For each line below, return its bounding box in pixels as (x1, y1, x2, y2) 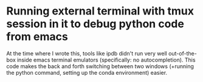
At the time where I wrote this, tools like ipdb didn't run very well (6, 49, 167, 57)
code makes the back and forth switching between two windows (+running (6, 62, 194, 70)
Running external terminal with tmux (6, 4, 194, 18)
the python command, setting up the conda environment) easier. (6, 69, 168, 76)
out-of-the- (168, 49, 198, 57)
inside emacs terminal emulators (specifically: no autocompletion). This (17, 56, 196, 63)
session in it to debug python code (6, 17, 184, 31)
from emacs (6, 30, 68, 43)
